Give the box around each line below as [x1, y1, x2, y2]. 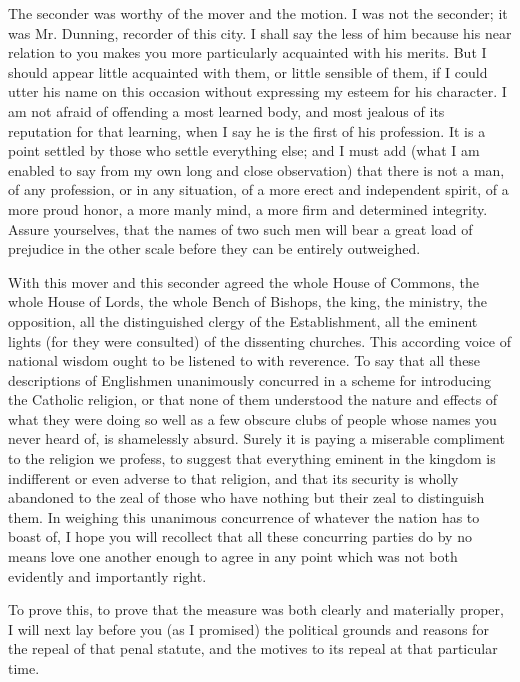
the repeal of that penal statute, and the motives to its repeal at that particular [8, 638, 498, 659]
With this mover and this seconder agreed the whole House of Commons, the [8, 271, 480, 292]
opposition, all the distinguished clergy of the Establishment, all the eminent [8, 310, 478, 331]
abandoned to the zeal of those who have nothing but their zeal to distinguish [8, 487, 485, 508]
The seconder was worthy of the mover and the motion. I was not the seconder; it [8, 3, 508, 23]
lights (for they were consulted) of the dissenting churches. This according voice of [8, 330, 512, 351]
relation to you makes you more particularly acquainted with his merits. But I [8, 42, 487, 63]
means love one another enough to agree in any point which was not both [8, 546, 458, 567]
